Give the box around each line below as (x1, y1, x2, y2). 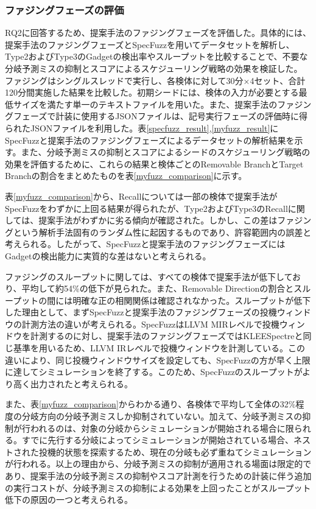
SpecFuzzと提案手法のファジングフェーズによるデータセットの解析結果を (5, 133, 295, 146)
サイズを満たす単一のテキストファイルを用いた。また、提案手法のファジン (13, 97, 312, 110)
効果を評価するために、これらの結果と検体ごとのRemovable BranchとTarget (5, 157, 304, 170)
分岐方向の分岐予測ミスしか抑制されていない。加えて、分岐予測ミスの (21, 410, 303, 423)
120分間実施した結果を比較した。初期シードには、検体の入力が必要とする (5, 86, 299, 99)
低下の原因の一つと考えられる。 (5, 493, 133, 506)
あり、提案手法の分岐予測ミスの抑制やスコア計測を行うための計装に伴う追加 (5, 469, 312, 482)
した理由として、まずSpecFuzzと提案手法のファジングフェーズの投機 (5, 306, 277, 318)
